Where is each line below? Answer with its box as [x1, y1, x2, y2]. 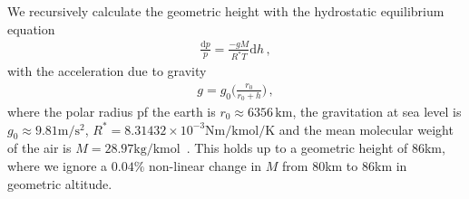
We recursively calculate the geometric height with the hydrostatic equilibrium [7, 2, 445, 20]
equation [7, 19, 55, 38]
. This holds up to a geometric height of [186, 138, 408, 157]
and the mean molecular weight [278, 119, 454, 138]
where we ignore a [7, 156, 108, 175]
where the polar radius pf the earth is [7, 101, 216, 120]
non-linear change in [149, 156, 262, 175]
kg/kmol [133, 143, 181, 156]
